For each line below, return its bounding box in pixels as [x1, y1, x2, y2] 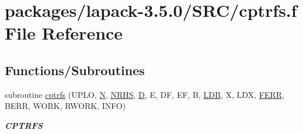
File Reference [5, 21, 123, 45]
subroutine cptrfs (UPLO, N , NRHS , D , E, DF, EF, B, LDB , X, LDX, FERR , [5, 88, 284, 100]
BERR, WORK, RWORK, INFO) [5, 100, 126, 112]
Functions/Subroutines [5, 61, 145, 79]
